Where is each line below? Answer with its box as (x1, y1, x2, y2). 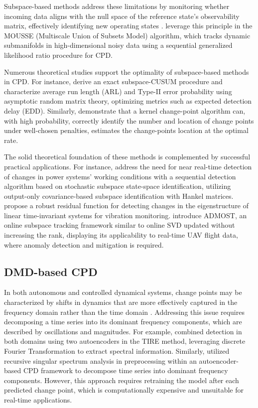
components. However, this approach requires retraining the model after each (4, 375, 239, 385)
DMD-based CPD (4, 264, 98, 279)
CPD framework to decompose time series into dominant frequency (23, 365, 228, 376)
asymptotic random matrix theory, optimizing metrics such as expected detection (4, 96, 252, 106)
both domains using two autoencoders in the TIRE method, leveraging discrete (4, 336, 246, 346)
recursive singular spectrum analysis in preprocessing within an (4, 355, 197, 366)
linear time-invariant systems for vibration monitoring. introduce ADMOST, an (4, 210, 247, 220)
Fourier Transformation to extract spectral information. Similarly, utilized (4, 346, 230, 356)
